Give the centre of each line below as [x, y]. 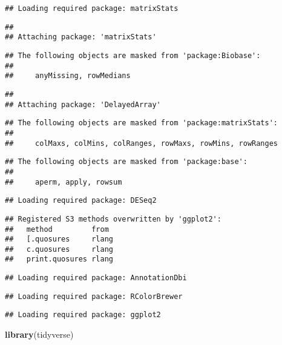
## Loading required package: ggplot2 [83, 315]
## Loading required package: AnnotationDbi [96, 278]
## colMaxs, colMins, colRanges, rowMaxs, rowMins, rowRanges [142, 143]
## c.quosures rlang [59, 249]
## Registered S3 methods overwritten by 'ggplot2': [113, 219]
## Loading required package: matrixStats [92, 8]
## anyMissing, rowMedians [68, 76]
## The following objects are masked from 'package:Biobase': [133, 55]
